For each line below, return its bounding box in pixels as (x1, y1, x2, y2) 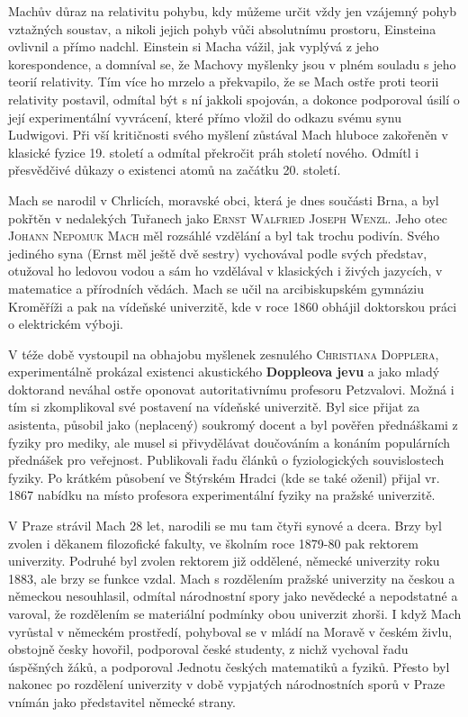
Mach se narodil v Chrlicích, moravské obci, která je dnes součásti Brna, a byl (8, 190, 439, 209)
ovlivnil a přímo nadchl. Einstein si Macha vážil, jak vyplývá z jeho (8, 37, 379, 56)
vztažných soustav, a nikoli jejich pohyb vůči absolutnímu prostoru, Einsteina (8, 19, 436, 38)
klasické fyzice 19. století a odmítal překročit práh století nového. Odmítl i (8, 142, 419, 161)
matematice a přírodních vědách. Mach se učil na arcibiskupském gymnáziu (8, 278, 424, 297)
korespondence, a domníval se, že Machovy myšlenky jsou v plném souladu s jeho (8, 54, 456, 73)
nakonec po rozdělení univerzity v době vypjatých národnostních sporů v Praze (8, 675, 445, 694)
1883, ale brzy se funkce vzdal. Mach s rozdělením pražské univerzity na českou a (8, 568, 455, 587)
